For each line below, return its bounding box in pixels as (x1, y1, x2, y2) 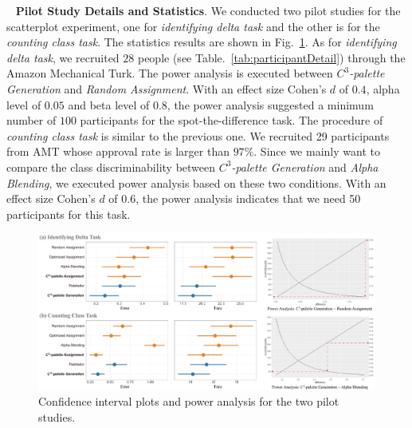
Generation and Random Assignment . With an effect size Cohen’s (6, 80, 327, 97)
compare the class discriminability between (6, 158, 216, 175)
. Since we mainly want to (253, 143, 380, 160)
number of (6, 112, 57, 129)
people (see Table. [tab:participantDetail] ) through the (137, 49, 406, 65)
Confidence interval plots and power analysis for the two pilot (38, 393, 339, 410)
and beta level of (68, 96, 150, 113)
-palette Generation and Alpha (231, 158, 379, 175)
